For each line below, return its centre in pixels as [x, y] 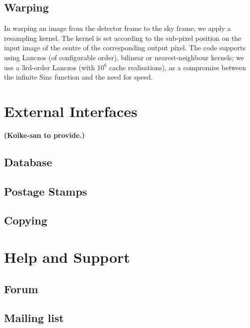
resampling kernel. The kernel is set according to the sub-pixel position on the [123, 38]
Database [28, 162]
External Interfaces [71, 111]
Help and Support [67, 257]
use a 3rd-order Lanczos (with [50, 67]
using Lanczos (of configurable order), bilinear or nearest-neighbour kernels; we [124, 57]
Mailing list [34, 318]
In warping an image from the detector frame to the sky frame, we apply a [118, 28]
